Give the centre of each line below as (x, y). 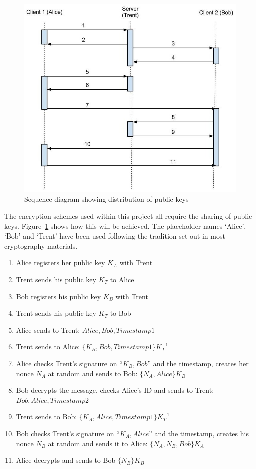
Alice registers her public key (60, 262)
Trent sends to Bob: (46, 417)
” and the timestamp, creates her (198, 363)
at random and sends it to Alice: (98, 443)
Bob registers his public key (58, 296)
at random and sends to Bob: (93, 373)
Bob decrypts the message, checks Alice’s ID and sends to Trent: (115, 390)
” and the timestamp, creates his (199, 433)
